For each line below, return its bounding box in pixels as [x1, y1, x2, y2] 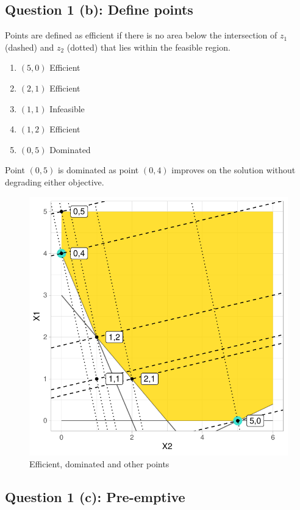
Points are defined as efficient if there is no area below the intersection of [5, 29, 277, 41]
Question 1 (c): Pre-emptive [5, 487, 185, 506]
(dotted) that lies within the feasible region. [66, 40, 230, 53]
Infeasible [49, 102, 85, 115]
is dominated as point [57, 163, 139, 176]
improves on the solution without [171, 163, 296, 176]
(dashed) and [5, 40, 54, 53]
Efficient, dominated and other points [29, 458, 170, 470]
